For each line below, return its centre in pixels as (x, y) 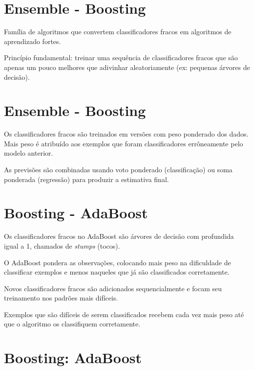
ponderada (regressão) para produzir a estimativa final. (86, 179)
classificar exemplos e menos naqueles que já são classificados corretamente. (117, 272)
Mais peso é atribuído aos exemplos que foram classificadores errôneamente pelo (124, 143)
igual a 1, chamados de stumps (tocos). (62, 245)
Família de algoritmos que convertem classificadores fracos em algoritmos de (118, 32)
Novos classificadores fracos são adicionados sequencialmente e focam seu (113, 288)
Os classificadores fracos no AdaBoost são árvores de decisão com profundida (119, 236)
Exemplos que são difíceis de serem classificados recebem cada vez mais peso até (124, 314)
